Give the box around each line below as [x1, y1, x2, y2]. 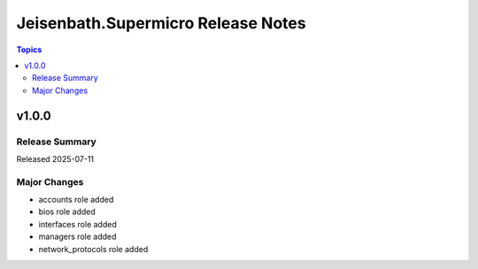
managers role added [38, 231, 117, 242]
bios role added [38, 206, 96, 217]
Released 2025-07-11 [16, 153, 95, 164]
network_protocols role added [38, 243, 149, 254]
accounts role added [38, 195, 114, 205]
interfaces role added [38, 219, 117, 229]
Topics [16, 44, 42, 55]
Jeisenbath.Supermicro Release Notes [16, 13, 306, 33]
